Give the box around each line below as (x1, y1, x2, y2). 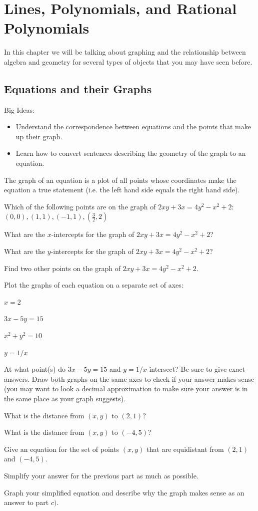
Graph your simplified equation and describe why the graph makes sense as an (4, 487, 244, 497)
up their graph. (15, 131, 62, 141)
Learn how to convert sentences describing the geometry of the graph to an (15, 148, 246, 158)
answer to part (4, 497, 49, 507)
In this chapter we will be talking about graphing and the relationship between (4, 47, 246, 57)
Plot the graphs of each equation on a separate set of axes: (4, 280, 183, 290)
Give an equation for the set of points (4, 443, 119, 454)
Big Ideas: (4, 104, 34, 115)
